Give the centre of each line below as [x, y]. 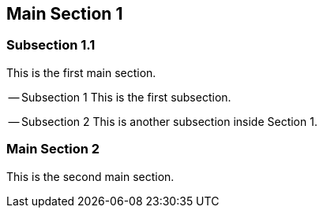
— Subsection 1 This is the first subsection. [120, 97]
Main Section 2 [53, 149]
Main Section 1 [65, 14]
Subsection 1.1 [51, 45]
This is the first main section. [81, 72]
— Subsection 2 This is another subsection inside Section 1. [163, 121]
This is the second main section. [90, 176]
